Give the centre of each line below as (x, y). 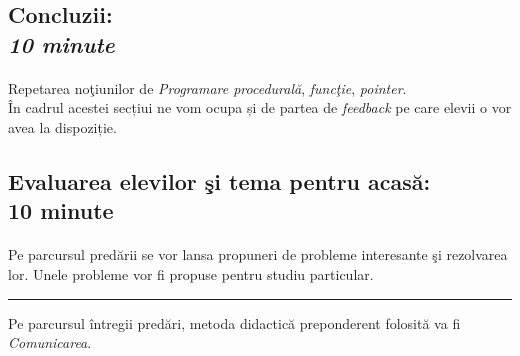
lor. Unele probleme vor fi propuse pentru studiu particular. (191, 273)
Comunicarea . (50, 342)
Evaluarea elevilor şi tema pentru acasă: (219, 180)
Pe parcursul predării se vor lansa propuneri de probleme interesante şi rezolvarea (258, 254)
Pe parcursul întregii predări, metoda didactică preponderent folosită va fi (234, 322)
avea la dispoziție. (62, 126)
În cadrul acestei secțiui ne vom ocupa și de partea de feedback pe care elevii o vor (260, 107)
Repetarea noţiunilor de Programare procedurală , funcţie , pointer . (207, 87)
